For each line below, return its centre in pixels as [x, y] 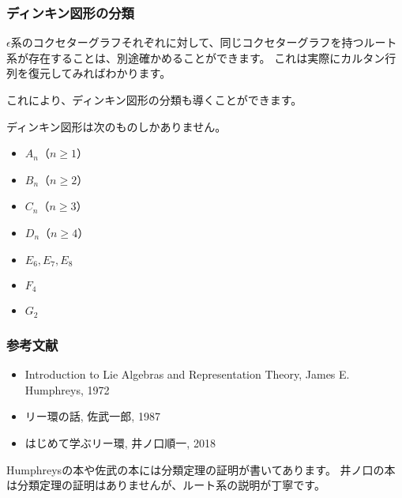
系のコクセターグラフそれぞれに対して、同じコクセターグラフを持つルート [204, 42]
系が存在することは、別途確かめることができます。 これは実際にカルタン [196, 57]
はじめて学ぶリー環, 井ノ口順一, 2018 [120, 442]
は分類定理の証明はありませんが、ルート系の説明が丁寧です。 [166, 485]
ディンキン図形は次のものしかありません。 [116, 126]
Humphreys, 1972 [67, 389]
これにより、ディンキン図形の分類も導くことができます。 [154, 100]
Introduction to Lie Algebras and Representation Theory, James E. [187, 374]
